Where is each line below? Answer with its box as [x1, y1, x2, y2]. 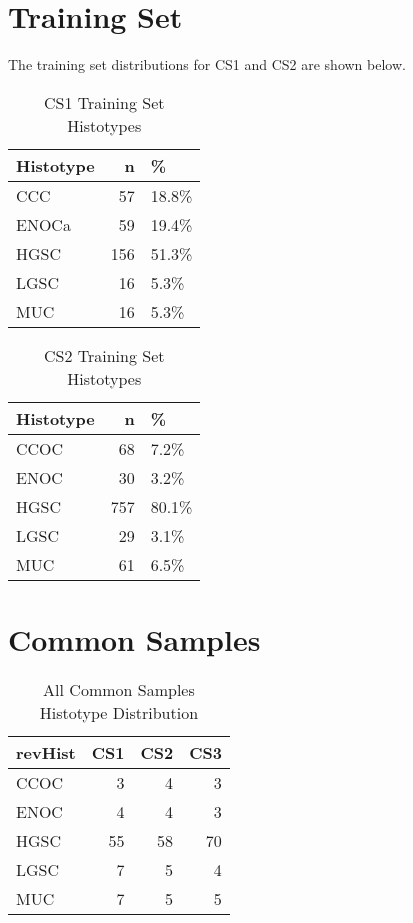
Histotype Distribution [39, 700, 199, 724]
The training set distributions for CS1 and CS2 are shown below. [8, 54, 406, 75]
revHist [16, 740, 76, 764]
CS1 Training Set [43, 90, 165, 114]
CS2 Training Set [43, 343, 165, 367]
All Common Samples [43, 677, 195, 701]
